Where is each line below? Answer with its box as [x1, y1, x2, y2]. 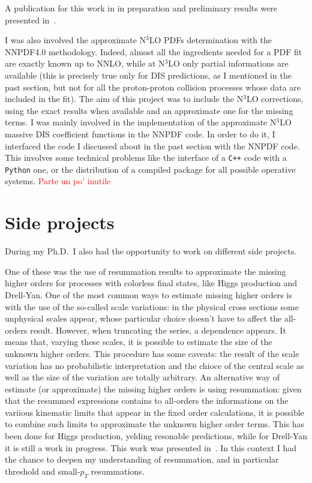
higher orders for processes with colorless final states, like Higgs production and [5, 277, 298, 289]
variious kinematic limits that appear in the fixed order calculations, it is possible [5, 406, 304, 418]
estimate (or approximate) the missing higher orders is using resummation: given [5, 382, 302, 395]
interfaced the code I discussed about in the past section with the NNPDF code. [5, 139, 300, 152]
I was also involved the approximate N [5, 34, 146, 46]
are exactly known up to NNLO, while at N [5, 57, 165, 70]
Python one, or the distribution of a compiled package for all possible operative [5, 163, 296, 175]
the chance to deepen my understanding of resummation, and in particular [5, 453, 279, 466]
